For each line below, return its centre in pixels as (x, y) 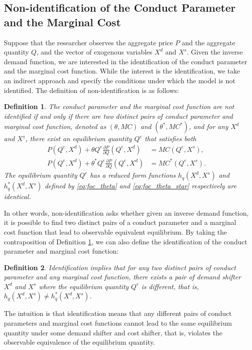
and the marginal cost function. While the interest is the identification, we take (122, 71)
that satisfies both (171, 138)
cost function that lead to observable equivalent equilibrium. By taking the (116, 231)
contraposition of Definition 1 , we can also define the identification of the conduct (126, 241)
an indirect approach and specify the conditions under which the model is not (120, 80)
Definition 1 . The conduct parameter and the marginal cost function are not (119, 106)
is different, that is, (170, 286)
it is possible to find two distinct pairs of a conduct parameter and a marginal (120, 222)
